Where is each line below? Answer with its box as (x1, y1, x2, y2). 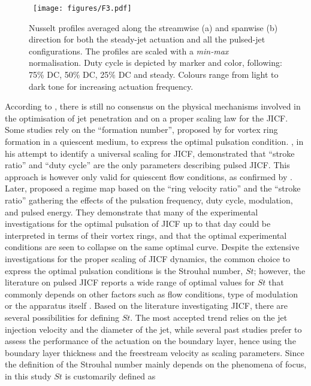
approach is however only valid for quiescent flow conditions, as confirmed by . (5, 170, 292, 183)
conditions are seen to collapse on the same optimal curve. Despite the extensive (5, 241, 300, 253)
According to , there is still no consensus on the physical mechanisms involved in (5, 100, 301, 113)
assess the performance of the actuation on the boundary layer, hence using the (5, 335, 296, 347)
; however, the (253, 264, 306, 276)
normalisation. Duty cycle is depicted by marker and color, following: (29, 56, 282, 69)
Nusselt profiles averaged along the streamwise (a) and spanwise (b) (29, 21, 278, 34)
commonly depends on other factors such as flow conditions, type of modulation (5, 287, 298, 300)
